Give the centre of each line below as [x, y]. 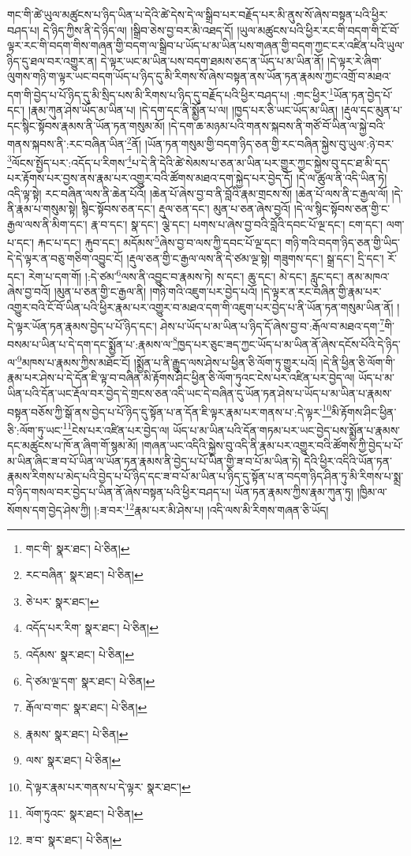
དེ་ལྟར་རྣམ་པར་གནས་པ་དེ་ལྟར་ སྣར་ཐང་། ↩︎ [108, 786]
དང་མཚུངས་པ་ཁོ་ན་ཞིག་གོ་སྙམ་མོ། [73, 445]
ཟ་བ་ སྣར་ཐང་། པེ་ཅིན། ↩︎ [74, 840]
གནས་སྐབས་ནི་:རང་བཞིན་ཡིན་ [67, 144]
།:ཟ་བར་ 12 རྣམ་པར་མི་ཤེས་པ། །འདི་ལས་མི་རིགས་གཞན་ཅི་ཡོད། [211, 509]
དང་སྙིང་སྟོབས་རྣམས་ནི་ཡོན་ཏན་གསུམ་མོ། [86, 125]
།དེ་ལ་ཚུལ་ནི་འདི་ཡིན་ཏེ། [342, 177]
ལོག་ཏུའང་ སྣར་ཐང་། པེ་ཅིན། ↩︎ [84, 813]
